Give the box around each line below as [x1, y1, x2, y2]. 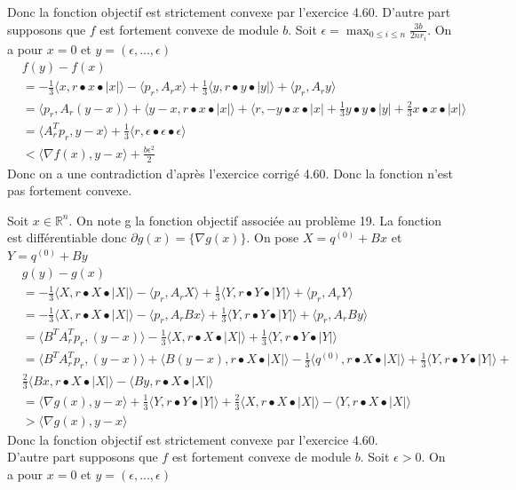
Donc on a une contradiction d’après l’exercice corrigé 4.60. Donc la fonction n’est [7, 163, 454, 182]
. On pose [246, 228, 299, 247]
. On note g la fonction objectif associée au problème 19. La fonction [68, 210, 442, 229]
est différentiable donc [7, 228, 127, 247]
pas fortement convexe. [7, 181, 132, 200]
